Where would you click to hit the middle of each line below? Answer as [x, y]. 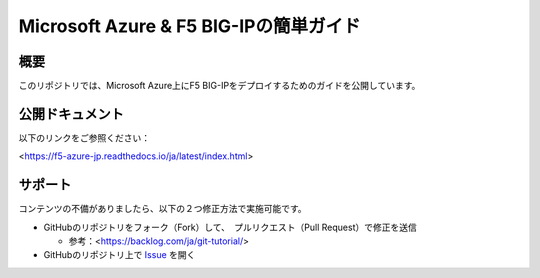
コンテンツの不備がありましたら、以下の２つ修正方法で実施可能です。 [162, 209]
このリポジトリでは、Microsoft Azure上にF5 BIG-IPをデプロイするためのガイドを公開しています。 [219, 86]
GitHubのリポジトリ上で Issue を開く [119, 255]
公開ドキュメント [71, 113]
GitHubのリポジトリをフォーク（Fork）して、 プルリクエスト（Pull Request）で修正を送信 [230, 227]
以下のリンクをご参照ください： [84, 137]
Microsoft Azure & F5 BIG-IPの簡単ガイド [189, 26]
